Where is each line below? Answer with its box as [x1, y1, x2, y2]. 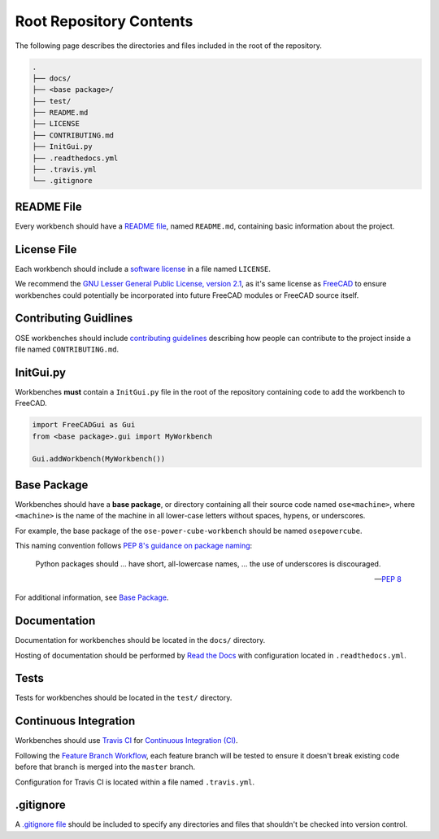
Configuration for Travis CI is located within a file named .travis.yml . [15, 777, 255, 787]
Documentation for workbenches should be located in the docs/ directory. [15, 636, 266, 645]
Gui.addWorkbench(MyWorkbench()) [32, 454, 166, 464]
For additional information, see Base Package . [15, 592, 169, 602]
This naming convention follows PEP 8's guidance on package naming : [15, 541, 253, 551]
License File [15, 243, 77, 256]
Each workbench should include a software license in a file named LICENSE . [15, 264, 272, 273]
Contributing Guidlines [15, 312, 133, 326]
